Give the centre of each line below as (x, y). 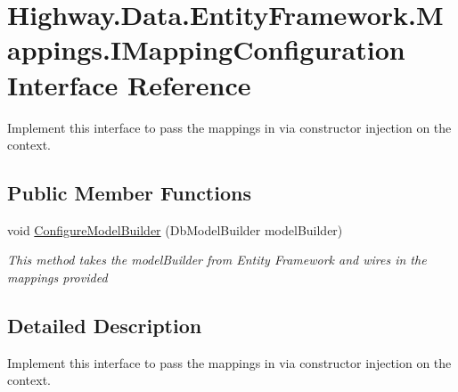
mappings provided (57, 278)
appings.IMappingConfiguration (206, 49)
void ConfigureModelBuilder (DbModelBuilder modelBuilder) (175, 229)
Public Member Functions (129, 193)
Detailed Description (105, 326)
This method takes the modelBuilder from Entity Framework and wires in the (217, 260)
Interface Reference (129, 84)
